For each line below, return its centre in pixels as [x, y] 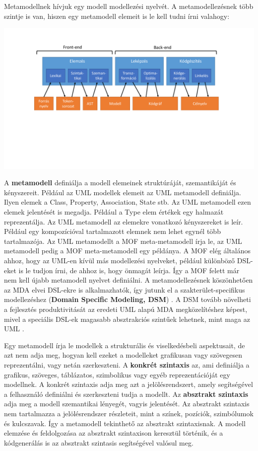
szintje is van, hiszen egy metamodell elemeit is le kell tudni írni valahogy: [117, 16]
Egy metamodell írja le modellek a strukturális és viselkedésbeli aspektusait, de [125, 345]
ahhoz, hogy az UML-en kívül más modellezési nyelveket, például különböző [120, 261]
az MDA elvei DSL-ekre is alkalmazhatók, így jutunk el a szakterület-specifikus [125, 289]
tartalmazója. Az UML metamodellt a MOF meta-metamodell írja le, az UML [123, 241]
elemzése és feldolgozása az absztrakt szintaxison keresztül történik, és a [114, 433]
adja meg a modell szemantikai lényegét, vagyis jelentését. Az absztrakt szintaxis [127, 404]
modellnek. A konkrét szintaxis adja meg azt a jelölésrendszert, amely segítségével [129, 384]
